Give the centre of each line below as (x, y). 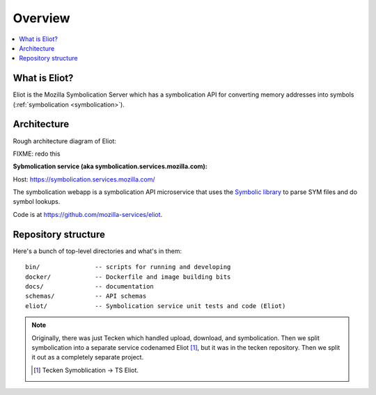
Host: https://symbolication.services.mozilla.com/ (84, 179)
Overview (41, 18)
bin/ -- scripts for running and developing (128, 267)
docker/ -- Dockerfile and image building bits (128, 277)
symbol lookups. (37, 202)
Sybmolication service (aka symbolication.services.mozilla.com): (110, 166)
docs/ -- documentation (90, 286)
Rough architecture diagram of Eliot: (64, 141)
